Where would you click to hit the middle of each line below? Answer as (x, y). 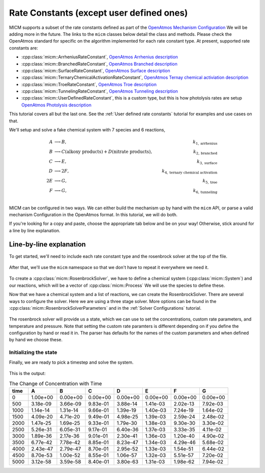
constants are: (24, 48)
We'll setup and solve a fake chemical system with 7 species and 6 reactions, (87, 130)
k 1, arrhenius (205, 142)
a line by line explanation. (35, 230)
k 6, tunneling (205, 191)
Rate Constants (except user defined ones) (99, 13)
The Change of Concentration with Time (56, 383)
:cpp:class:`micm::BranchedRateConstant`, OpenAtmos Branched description (99, 64)
